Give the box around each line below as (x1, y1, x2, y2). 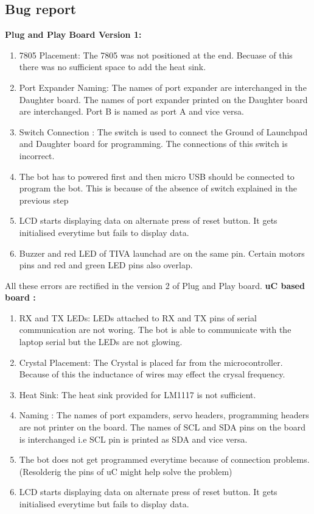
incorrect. (19, 149, 55, 162)
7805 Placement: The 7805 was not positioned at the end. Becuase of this (19, 48, 293, 61)
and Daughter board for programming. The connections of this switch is (19, 137, 288, 150)
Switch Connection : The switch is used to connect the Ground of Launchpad (19, 125, 308, 138)
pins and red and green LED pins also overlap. (19, 259, 193, 271)
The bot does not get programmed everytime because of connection (19, 453, 271, 466)
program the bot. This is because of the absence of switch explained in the (19, 182, 298, 195)
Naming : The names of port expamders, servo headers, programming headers (19, 409, 309, 421)
